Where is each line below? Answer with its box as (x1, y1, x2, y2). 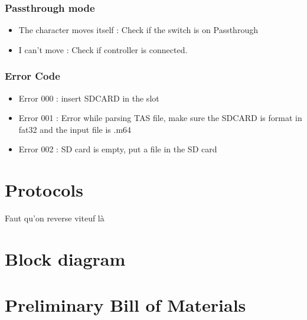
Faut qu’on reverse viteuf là (5, 212, 104, 224)
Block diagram (5, 246, 126, 270)
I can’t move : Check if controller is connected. (18, 43, 188, 55)
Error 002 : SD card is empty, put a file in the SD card (18, 143, 217, 155)
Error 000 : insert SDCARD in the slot (18, 92, 159, 104)
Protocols (5, 178, 83, 202)
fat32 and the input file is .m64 (18, 123, 132, 135)
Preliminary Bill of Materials (5, 293, 246, 317)
